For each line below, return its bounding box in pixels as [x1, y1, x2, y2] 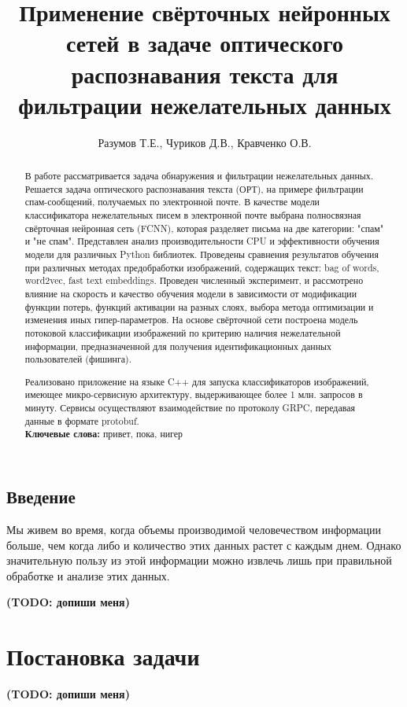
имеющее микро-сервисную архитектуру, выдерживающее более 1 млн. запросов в [24, 388, 363, 401]
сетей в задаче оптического [65, 27, 344, 59]
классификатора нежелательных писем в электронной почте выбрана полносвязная [24, 208, 361, 222]
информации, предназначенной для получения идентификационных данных [24, 339, 331, 352]
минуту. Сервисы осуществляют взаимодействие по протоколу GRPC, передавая [24, 401, 355, 414]
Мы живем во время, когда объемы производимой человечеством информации [6, 521, 381, 537]
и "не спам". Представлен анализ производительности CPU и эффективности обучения [24, 234, 379, 248]
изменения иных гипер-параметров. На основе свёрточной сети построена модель [24, 313, 358, 326]
